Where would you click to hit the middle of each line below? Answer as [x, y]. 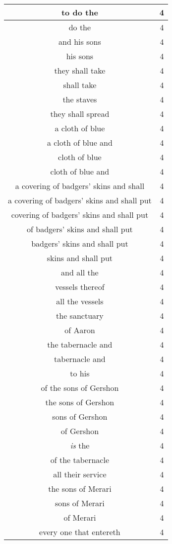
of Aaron [80, 330]
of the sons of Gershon [80, 388]
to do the [80, 12]
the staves [80, 99]
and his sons [80, 42]
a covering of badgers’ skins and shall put [80, 200]
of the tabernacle [80, 460]
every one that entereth [80, 532]
